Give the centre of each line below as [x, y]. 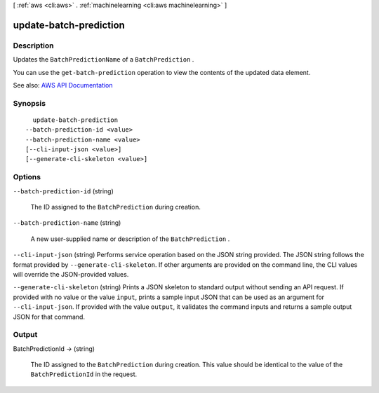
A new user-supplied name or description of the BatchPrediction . [130, 239]
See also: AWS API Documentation [63, 85]
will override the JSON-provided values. [71, 274]
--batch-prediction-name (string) [67, 223]
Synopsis [29, 103]
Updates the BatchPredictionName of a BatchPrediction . [104, 60]
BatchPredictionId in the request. [84, 374]
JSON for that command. [49, 317]
